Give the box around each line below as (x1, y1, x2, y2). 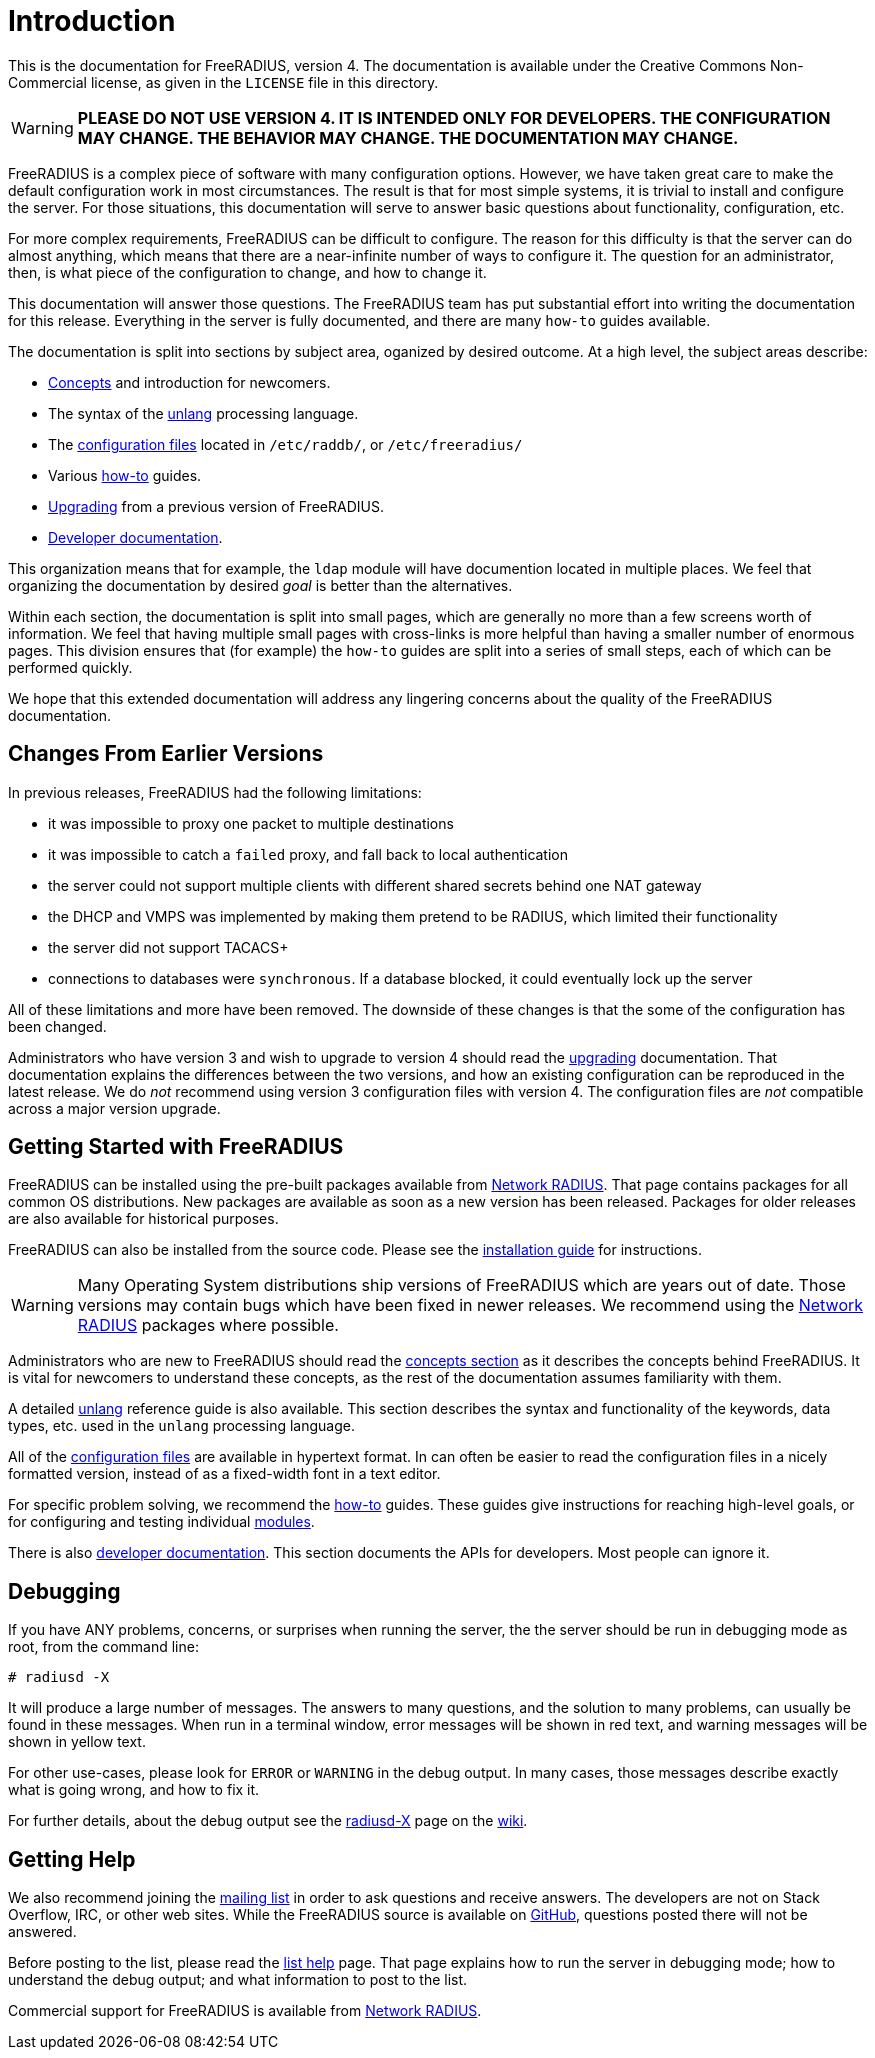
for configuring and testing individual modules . (8, 1513, 315, 1531)
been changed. (8, 1017, 107, 1035)
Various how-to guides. (48, 466, 202, 484)
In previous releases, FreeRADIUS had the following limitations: (8, 783, 422, 801)
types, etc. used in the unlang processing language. (8, 1417, 355, 1435)
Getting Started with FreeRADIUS (8, 1134, 344, 1160)
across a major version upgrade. (8, 1099, 221, 1117)
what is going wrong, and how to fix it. (8, 1781, 260, 1799)
